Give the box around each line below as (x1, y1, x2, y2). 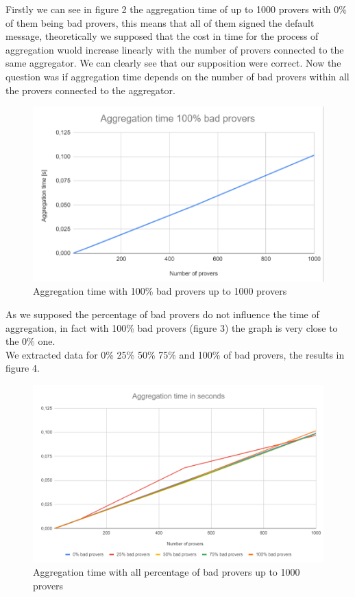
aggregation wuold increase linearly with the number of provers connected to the (5, 42, 344, 56)
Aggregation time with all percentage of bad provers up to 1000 (33, 565, 300, 579)
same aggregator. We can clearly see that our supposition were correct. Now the (5, 56, 341, 70)
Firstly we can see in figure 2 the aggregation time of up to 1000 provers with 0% (5, 2, 347, 16)
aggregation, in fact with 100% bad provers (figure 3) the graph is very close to (5, 320, 338, 335)
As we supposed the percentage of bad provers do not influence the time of (5, 307, 319, 322)
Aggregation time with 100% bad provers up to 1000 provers (33, 284, 287, 298)
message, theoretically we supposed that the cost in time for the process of (5, 29, 319, 43)
